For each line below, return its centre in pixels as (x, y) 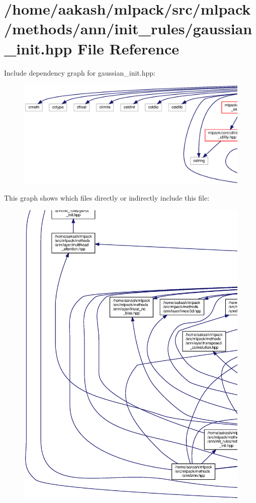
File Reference (128, 48)
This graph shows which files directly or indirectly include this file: (107, 198)
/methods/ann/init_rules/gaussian (128, 28)
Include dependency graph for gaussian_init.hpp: (80, 72)
